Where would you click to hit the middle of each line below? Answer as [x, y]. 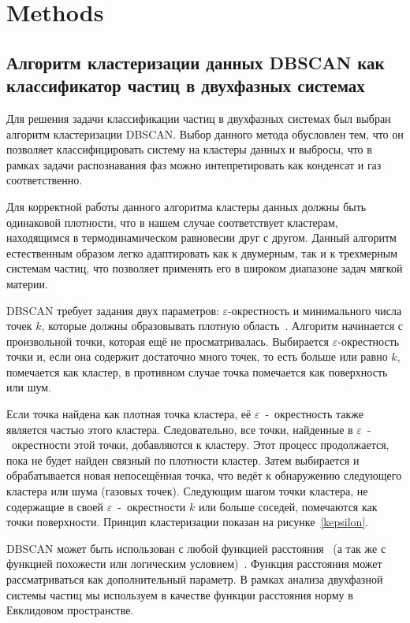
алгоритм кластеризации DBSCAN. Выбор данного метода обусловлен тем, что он [205, 133]
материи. [27, 283]
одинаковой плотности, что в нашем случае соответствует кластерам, [172, 222]
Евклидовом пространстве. [70, 610]
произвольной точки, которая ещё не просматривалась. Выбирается [168, 341]
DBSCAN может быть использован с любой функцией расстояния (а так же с [196, 548]
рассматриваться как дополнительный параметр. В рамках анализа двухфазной [195, 579]
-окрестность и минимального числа [315, 310]
